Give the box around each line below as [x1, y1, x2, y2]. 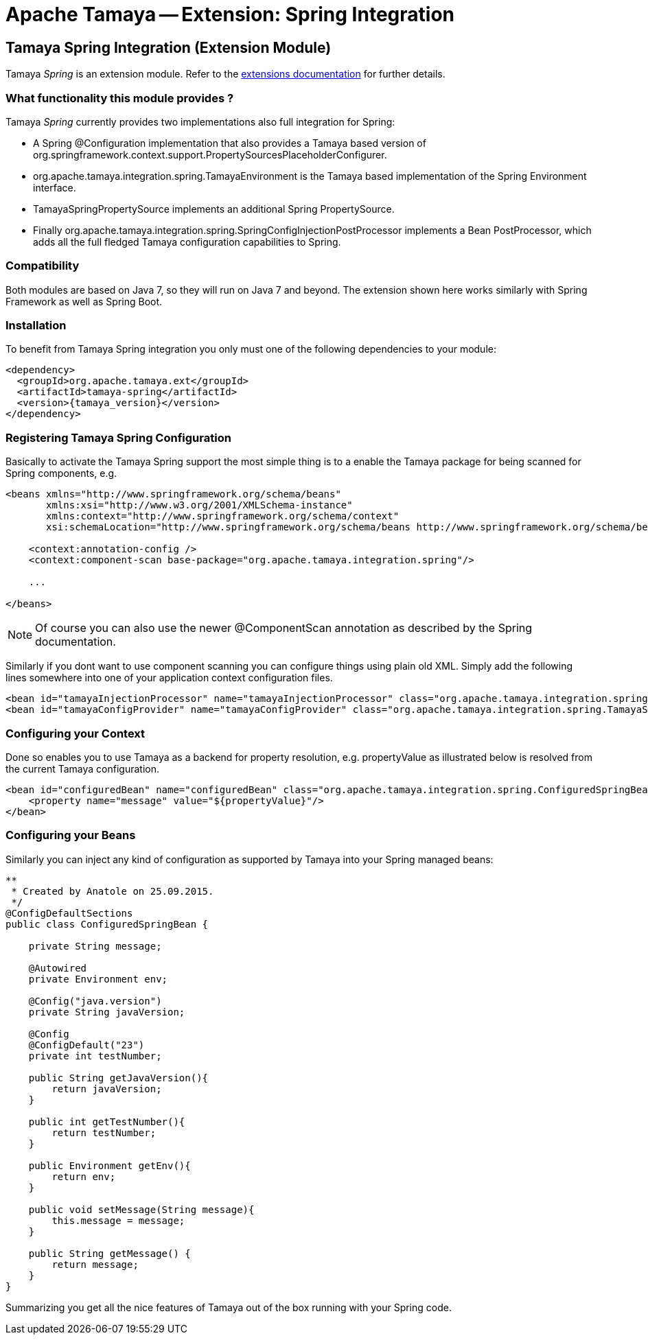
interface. [33, 181, 76, 193]
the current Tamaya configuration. [5, 762, 160, 775]
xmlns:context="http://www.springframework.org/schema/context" [46, 510, 400, 522]
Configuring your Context [5, 726, 146, 740]
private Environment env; [28, 973, 168, 985]
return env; [51, 1171, 116, 1182]
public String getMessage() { [28, 1247, 191, 1259]
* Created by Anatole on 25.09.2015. [11, 885, 214, 897]
